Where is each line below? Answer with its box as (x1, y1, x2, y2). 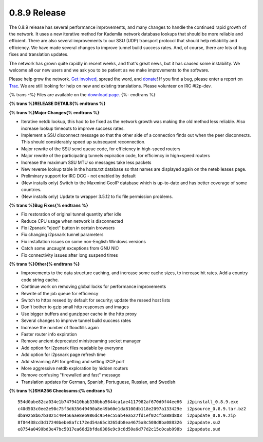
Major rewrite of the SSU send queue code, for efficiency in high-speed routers (21, 146, 181, 152)
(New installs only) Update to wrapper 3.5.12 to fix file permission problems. (21, 194, 173, 199)
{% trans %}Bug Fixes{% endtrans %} (9, 202, 89, 208)
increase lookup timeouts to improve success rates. (21, 125, 125, 131)
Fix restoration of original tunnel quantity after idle (21, 212, 122, 217)
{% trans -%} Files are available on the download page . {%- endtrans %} (9, 92, 156, 98)
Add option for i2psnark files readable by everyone (21, 345, 124, 351)
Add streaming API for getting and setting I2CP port (21, 358, 125, 364)
